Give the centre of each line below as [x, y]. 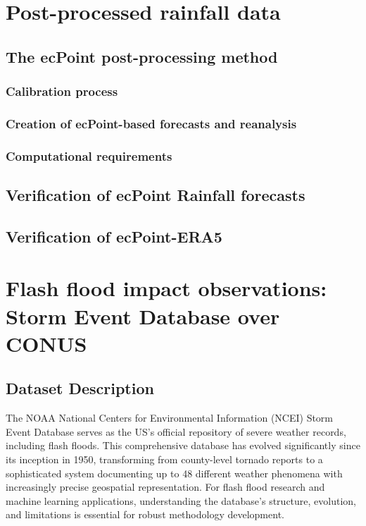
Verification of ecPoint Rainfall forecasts [156, 195]
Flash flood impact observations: [166, 288]
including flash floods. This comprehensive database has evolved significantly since [183, 445]
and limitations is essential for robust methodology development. [145, 514]
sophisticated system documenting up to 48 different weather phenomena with [174, 473]
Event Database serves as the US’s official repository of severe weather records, [176, 431]
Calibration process [62, 91]
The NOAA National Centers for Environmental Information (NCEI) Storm [170, 418]
